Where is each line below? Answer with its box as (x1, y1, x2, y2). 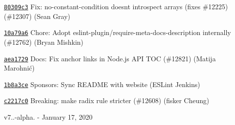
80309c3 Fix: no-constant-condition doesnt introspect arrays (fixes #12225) (4, 1, 228, 11)
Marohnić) (4, 63, 35, 73)
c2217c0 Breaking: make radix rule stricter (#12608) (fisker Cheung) (4, 95, 209, 106)
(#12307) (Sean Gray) (4, 11, 71, 21)
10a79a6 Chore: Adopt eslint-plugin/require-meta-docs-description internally (4, 27, 231, 37)
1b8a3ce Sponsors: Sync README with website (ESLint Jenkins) (4, 79, 200, 89)
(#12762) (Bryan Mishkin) (4, 36, 84, 47)
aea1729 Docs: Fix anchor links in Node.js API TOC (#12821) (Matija (4, 53, 216, 63)
